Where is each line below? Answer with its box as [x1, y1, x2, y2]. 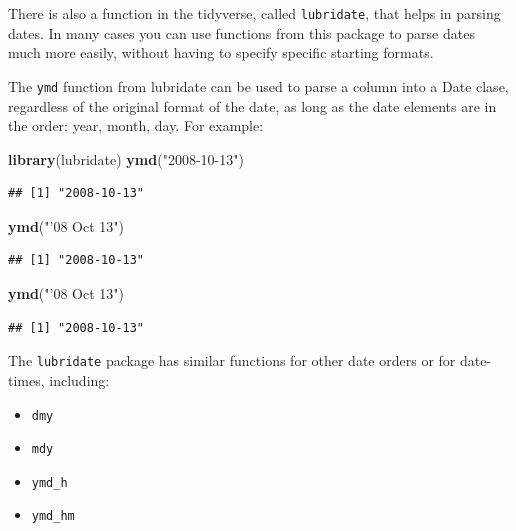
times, [8, 369, 45, 390]
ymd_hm [31, 509, 75, 524]
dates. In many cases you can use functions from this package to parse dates [8, 22, 475, 43]
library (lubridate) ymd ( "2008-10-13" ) [8, 148, 244, 169]
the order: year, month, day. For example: [8, 115, 264, 136]
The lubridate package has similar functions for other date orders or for [8, 350, 456, 371]
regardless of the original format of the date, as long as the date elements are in [8, 95, 497, 116]
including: [49, 369, 110, 390]
